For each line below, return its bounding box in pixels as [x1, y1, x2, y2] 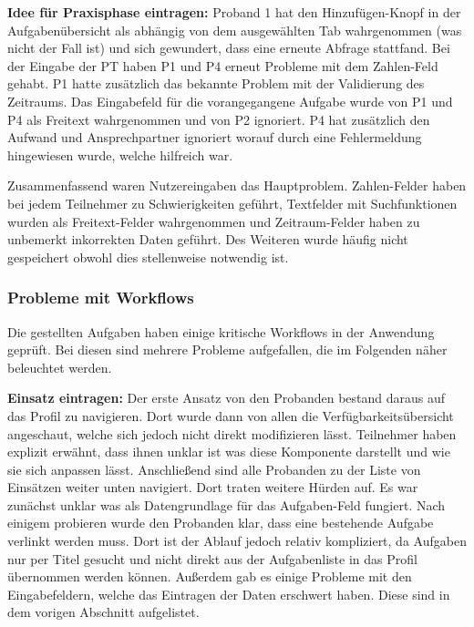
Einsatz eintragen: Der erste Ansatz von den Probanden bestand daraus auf [7, 388, 446, 407]
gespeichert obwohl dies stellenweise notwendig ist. [7, 247, 289, 266]
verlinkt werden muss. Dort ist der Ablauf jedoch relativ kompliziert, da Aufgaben [7, 531, 467, 550]
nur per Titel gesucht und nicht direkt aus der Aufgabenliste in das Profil [7, 549, 417, 568]
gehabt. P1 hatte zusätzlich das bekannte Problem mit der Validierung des [7, 74, 425, 93]
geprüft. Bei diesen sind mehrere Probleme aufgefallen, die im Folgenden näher [7, 340, 448, 359]
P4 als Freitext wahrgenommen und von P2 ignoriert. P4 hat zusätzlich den [7, 109, 430, 128]
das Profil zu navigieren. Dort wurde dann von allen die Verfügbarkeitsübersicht [7, 406, 454, 425]
